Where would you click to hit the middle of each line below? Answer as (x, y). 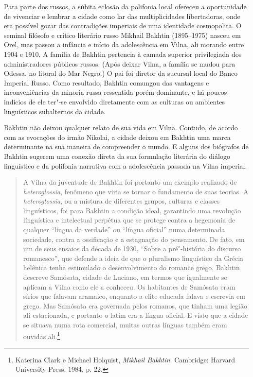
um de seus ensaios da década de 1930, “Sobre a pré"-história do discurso (132, 248)
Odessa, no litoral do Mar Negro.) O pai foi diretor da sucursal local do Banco (121, 73)
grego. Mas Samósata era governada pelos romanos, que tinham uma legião (135, 305)
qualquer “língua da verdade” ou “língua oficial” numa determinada (124, 230)
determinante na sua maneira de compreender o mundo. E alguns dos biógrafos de (126, 146)
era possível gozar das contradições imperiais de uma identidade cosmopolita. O (123, 26)
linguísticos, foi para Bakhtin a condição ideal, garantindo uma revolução (132, 210)
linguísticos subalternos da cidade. (55, 111)
